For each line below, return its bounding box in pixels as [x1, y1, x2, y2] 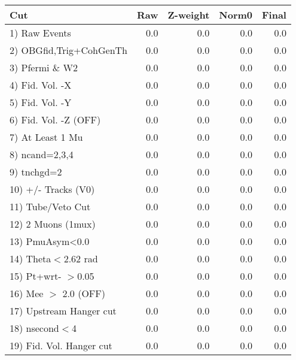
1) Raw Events [10, 26, 71, 40]
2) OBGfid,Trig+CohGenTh [10, 43, 127, 57]
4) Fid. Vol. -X [10, 78, 72, 92]
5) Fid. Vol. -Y [10, 95, 72, 109]
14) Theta [10, 252, 51, 265]
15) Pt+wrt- [10, 269, 62, 283]
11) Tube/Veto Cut [10, 199, 91, 213]
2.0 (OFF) [62, 286, 105, 300]
